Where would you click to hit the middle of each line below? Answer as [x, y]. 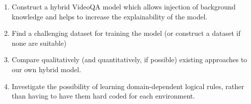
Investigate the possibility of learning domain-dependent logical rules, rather [128, 86]
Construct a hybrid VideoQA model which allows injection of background [124, 6]
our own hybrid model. [46, 69]
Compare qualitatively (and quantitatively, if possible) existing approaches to [129, 59]
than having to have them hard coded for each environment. [103, 96]
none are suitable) [39, 43]
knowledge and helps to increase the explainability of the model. [110, 16]
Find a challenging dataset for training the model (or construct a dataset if [126, 33]
